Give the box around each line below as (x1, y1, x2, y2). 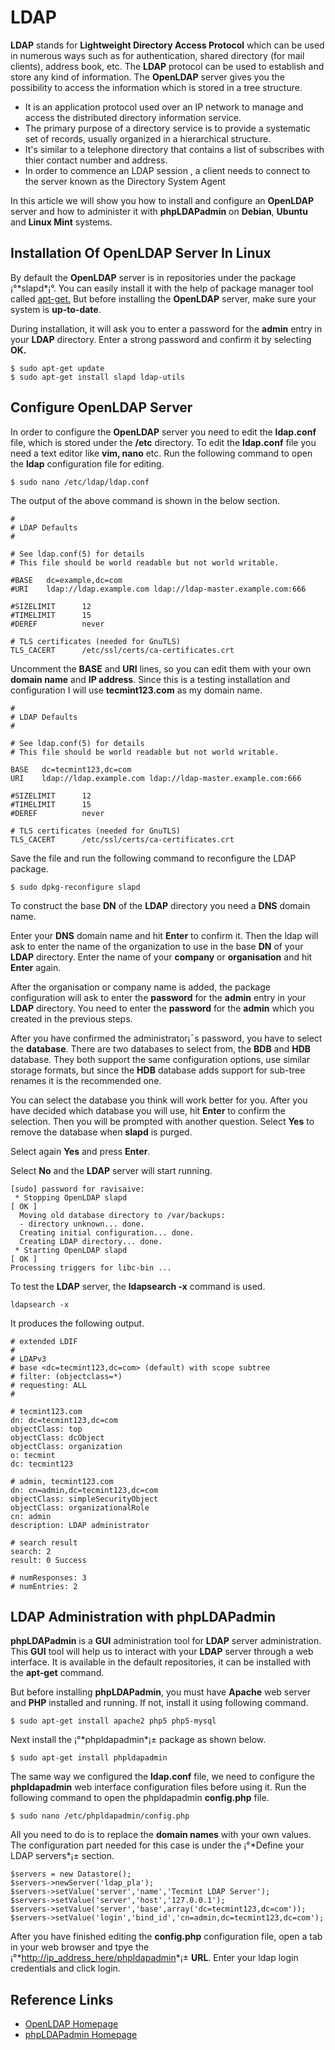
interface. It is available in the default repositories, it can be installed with (10, 1656, 312, 1668)
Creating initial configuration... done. (19, 1227, 195, 1238)
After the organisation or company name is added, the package (10, 981, 271, 993)
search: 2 (10, 1546, 52, 1556)
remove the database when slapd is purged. (10, 1126, 193, 1138)
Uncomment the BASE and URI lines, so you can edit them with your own (10, 662, 312, 675)
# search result (10, 1537, 78, 1548)
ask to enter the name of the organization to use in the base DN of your (10, 940, 304, 952)
